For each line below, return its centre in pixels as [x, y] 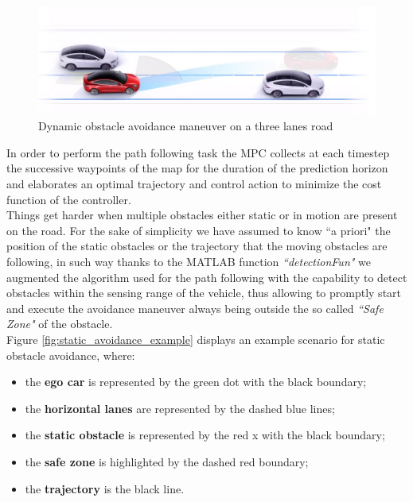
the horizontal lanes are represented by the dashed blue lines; [180, 408]
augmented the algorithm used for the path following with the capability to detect [207, 277]
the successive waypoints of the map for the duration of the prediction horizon [197, 168]
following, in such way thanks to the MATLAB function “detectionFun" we [189, 261]
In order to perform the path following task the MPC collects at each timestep [198, 152]
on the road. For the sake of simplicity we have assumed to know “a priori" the [199, 230]
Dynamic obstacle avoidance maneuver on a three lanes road [186, 126]
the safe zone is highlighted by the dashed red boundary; [167, 461]
